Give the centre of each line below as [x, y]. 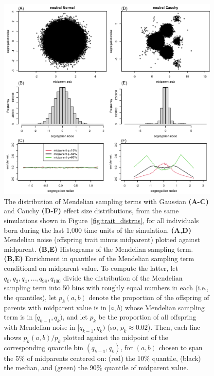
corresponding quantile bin [44, 347]
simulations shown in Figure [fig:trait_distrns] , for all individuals [101, 220]
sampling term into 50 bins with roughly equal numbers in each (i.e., [106, 288]
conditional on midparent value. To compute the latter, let [91, 268]
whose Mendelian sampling [165, 307]
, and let [75, 317]
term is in [18, 317]
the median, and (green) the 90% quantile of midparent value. [96, 367]
